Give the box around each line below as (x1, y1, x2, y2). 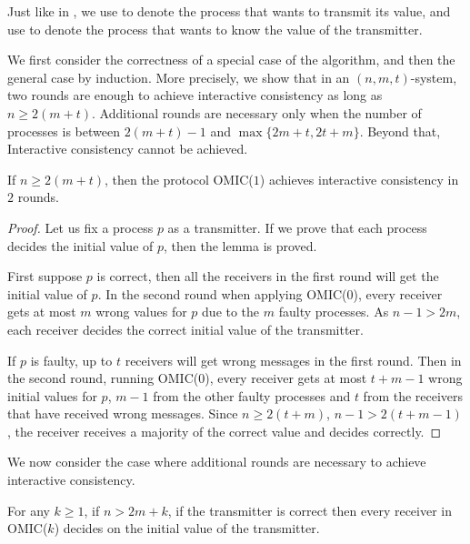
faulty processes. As (278, 302, 389, 321)
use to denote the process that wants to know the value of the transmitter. (7, 19, 423, 38)
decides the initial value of (7, 236, 154, 255)
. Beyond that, (359, 121, 441, 140)
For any (7, 500, 50, 519)
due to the (202, 302, 260, 321)
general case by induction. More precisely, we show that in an (7, 67, 350, 86)
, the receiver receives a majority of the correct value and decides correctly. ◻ (7, 421, 442, 440)
